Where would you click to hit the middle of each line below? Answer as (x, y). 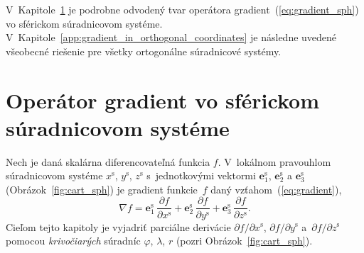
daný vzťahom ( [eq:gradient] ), (276, 189)
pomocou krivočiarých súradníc (73, 241)
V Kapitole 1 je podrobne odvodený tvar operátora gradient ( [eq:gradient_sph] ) (182, 9)
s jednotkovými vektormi (201, 175)
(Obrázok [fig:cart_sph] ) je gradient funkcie (102, 189)
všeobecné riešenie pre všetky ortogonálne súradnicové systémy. (144, 51)
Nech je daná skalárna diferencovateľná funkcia (108, 161)
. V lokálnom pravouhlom (274, 161)
